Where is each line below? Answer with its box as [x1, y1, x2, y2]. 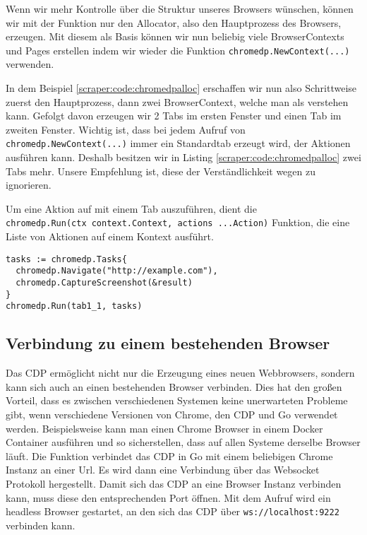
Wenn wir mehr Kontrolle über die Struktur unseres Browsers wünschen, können [6, 1, 354, 16]
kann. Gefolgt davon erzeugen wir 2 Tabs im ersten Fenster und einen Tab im [6, 108, 342, 123]
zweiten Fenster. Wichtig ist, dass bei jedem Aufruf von [6, 122, 246, 136]
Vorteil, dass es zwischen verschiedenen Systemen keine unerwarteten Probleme [6, 393, 348, 408]
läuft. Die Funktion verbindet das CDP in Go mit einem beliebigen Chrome [6, 448, 333, 463]
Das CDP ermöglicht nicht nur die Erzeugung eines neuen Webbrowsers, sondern [6, 365, 355, 380]
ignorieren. [6, 177, 52, 192]
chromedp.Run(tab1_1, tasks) [6, 301, 143, 312]
